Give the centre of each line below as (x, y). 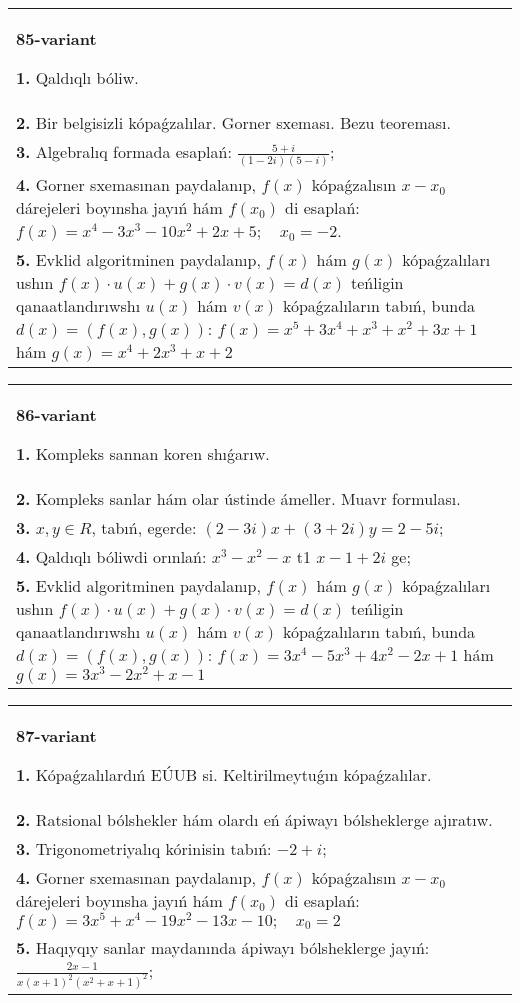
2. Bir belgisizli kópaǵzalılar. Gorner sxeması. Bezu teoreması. (233, 122)
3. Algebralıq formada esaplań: (124, 151)
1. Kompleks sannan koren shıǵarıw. (143, 453)
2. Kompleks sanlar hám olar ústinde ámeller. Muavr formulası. (238, 498)
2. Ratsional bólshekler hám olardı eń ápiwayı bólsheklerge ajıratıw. (254, 819)
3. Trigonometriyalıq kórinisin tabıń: (144, 848)
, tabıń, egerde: (144, 527)
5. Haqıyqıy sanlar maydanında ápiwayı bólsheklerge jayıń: (223, 947)
